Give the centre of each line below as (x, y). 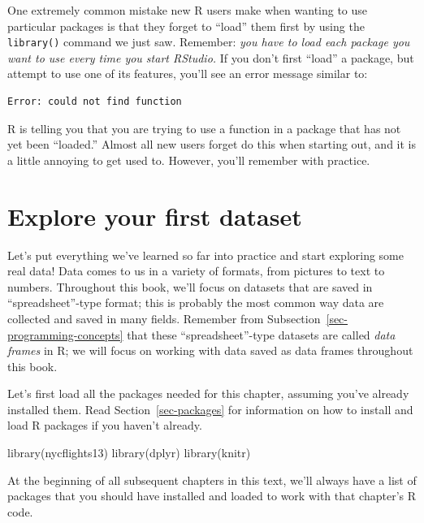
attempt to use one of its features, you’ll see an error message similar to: (188, 73)
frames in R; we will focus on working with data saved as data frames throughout (210, 350)
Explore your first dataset (155, 216)
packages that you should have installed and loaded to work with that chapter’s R (212, 496)
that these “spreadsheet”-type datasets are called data (261, 334)
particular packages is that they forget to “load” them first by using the (186, 26)
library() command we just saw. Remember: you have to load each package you (209, 42)
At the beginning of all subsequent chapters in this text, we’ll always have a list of (212, 480)
